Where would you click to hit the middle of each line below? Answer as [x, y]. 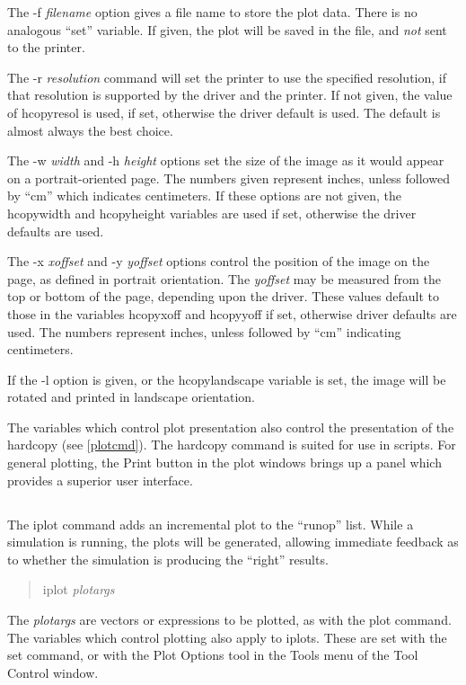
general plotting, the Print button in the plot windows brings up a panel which [224, 463]
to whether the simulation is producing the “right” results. [168, 559]
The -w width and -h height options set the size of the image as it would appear [226, 160]
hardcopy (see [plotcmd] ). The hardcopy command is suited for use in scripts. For [232, 445]
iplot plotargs [79, 589]
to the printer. [46, 47]
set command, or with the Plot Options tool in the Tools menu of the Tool [213, 655]
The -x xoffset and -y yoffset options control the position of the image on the [219, 261]
